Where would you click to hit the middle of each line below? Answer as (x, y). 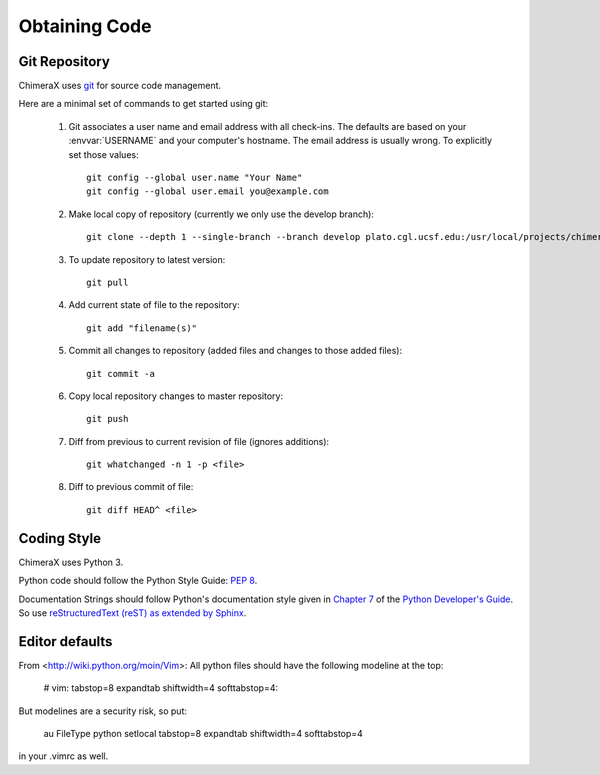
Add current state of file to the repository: (154, 305)
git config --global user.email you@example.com (207, 191)
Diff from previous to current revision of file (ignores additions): (199, 441)
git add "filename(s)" (142, 328)
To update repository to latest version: (147, 259)
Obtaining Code (85, 26)
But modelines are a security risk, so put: (103, 711)
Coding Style (60, 538)
